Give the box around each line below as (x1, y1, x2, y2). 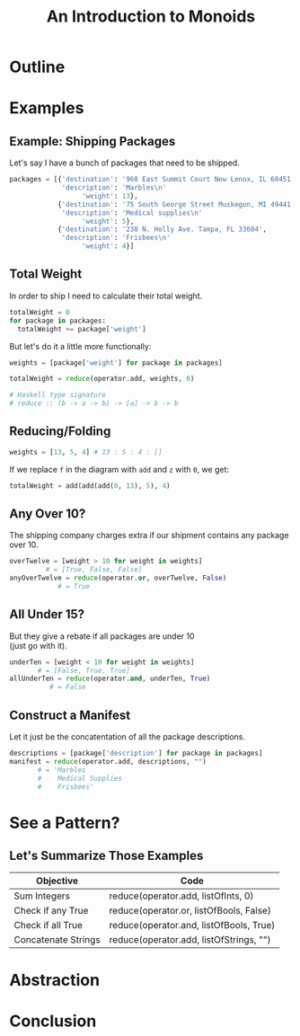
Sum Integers (13, 890, 70, 902)
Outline (9, 57, 66, 77)
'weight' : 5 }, (81, 217, 135, 226)
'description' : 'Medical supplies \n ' (61, 208, 203, 217)
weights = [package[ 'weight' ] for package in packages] (9, 358, 223, 367)
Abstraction (9, 970, 101, 990)
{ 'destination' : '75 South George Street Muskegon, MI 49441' (57, 199, 296, 208)
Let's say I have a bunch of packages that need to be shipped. (9, 157, 240, 168)
